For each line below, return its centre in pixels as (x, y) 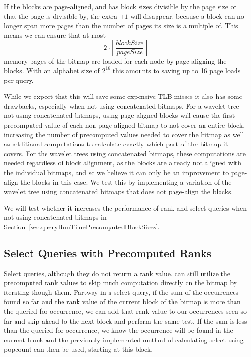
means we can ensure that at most (55, 35)
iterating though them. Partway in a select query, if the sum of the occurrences (121, 292)
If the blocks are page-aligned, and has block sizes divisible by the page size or (120, 6)
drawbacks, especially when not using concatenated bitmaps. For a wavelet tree (122, 105)
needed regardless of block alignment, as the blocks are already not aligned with (123, 163)
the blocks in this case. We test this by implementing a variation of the (126, 182)
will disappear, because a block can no (187, 16)
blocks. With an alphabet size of (52, 70)
